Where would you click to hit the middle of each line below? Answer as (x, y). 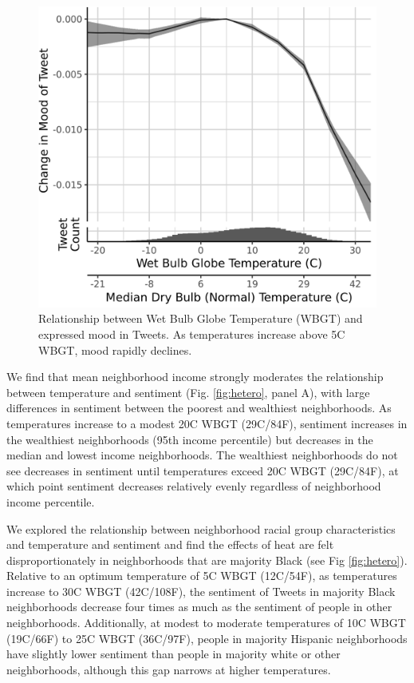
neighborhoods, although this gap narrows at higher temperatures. (169, 669)
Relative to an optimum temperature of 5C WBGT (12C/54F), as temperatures (202, 576)
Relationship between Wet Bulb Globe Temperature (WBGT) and (201, 318)
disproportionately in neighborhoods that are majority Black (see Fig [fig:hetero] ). (207, 560)
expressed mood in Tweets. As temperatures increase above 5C (192, 334)
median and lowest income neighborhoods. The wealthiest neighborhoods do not (202, 455)
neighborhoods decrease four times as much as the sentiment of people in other (199, 607)
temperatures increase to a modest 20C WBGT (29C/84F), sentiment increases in (207, 423)
